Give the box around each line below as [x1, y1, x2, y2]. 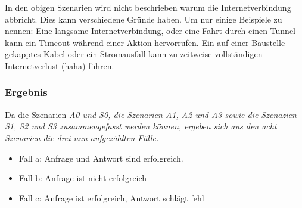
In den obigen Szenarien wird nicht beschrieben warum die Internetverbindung [5, 1, 291, 13]
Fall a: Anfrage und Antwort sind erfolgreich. [18, 151, 183, 164]
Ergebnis [5, 85, 48, 100]
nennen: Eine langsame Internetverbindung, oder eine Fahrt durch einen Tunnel [5, 24, 296, 37]
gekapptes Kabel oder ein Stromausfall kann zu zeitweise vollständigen [5, 48, 263, 60]
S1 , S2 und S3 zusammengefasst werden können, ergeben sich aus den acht [5, 120, 277, 132]
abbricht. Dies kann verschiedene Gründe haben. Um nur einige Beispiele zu [5, 13, 282, 25]
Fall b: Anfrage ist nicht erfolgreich [18, 172, 147, 184]
